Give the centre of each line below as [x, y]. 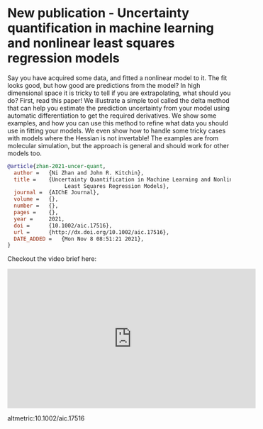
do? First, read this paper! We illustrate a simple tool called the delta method [118, 100]
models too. [25, 153]
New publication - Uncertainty [99, 13]
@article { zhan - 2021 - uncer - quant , [57, 166]
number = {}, [36, 206]
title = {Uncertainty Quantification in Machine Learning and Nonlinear [128, 179]
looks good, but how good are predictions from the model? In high [104, 85]
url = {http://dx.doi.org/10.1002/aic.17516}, [92, 232]
